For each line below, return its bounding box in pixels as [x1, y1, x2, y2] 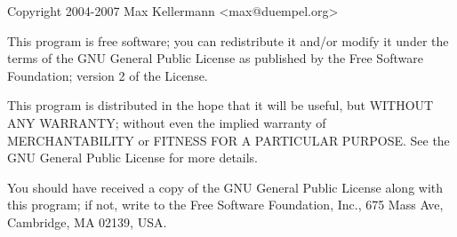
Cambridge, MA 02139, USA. [7, 212, 167, 231]
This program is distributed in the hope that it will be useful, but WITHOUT [7, 96, 434, 115]
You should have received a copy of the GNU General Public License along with [7, 178, 444, 196]
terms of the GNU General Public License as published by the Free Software [7, 49, 423, 67]
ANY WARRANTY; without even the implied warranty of [7, 113, 326, 131]
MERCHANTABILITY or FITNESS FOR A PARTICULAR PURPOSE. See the [7, 130, 450, 149]
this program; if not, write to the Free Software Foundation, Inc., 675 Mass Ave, [7, 195, 444, 214]
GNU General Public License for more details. [7, 148, 259, 167]
